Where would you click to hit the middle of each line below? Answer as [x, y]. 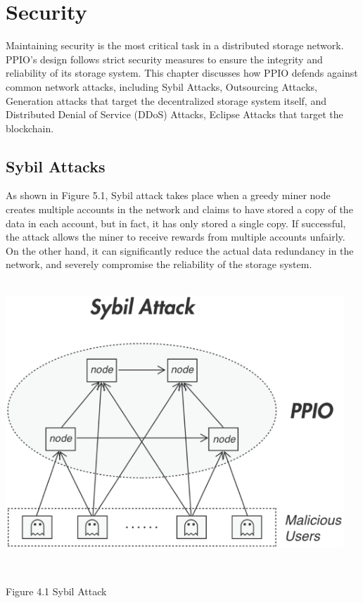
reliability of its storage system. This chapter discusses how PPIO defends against [182, 73]
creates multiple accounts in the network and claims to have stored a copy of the [179, 209]
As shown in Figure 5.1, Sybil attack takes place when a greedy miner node [168, 195]
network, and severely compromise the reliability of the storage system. [159, 264]
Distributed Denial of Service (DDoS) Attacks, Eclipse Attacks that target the [174, 114]
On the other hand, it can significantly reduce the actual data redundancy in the [180, 250]
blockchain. [30, 128]
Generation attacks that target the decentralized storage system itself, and [166, 100]
